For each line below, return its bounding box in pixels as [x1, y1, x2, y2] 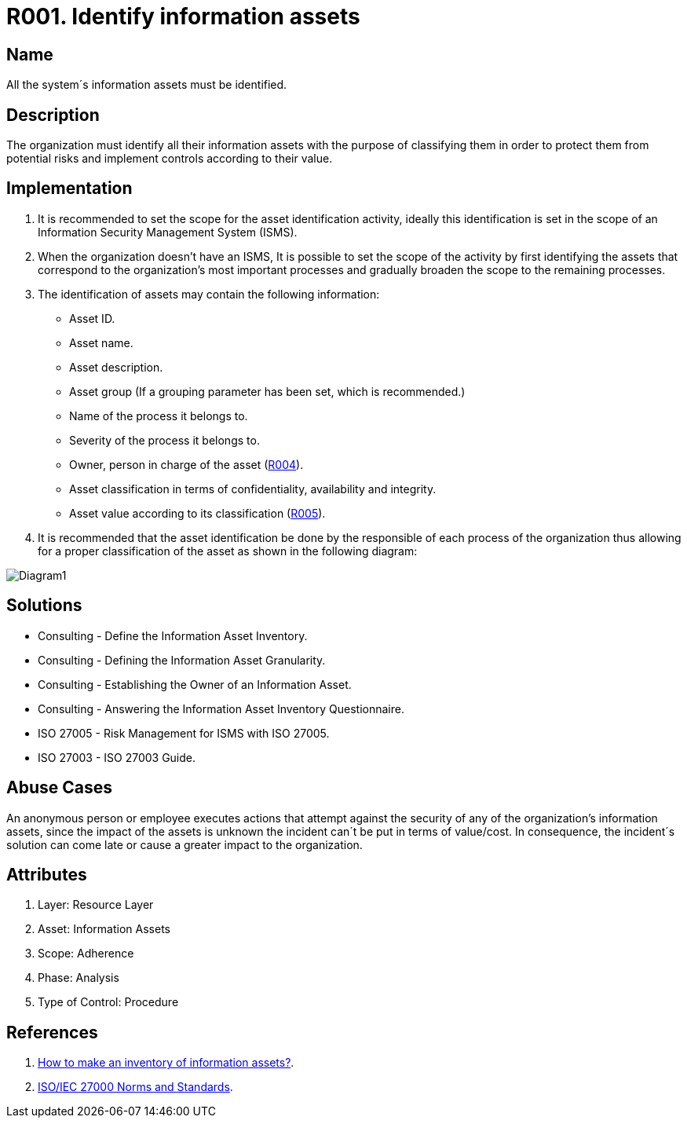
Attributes [6, 864, 87, 884]
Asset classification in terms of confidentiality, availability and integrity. [69, 481, 437, 496]
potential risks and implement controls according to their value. [6, 152, 333, 166]
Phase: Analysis [38, 971, 119, 985]
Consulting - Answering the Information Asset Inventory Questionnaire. [38, 701, 404, 716]
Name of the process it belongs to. [69, 408, 248, 423]
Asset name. [69, 335, 133, 350]
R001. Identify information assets [6, 3, 360, 30]
